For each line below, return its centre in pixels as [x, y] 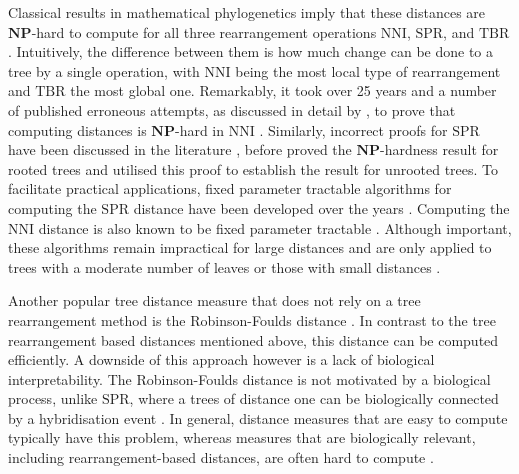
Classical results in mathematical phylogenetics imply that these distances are [247, 12]
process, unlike [53, 398]
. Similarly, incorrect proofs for [353, 129]
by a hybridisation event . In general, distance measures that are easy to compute [258, 417]
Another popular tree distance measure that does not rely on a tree [214, 300]
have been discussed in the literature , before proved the [180, 149]
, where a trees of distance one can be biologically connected [314, 398]
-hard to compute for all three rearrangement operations [204, 31]
